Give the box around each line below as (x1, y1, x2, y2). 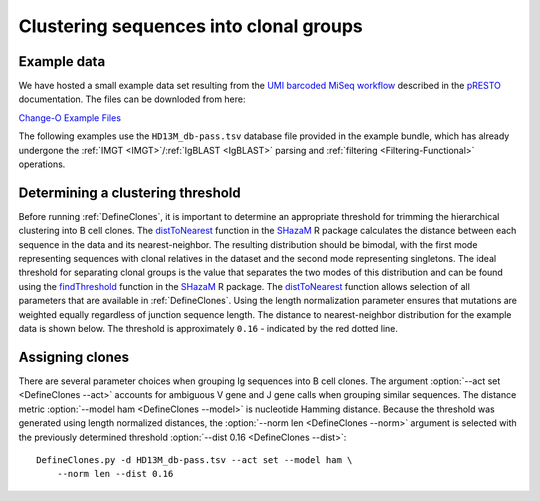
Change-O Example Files (18, 111, 122, 124)
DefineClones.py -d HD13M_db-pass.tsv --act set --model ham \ (36, 454, 353, 465)
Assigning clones (18, 348, 130, 365)
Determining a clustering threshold (18, 184, 242, 201)
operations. (18, 158, 66, 170)
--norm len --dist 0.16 (56, 468, 174, 480)
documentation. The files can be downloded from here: (18, 93, 246, 105)
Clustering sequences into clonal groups (18, 15, 364, 37)
